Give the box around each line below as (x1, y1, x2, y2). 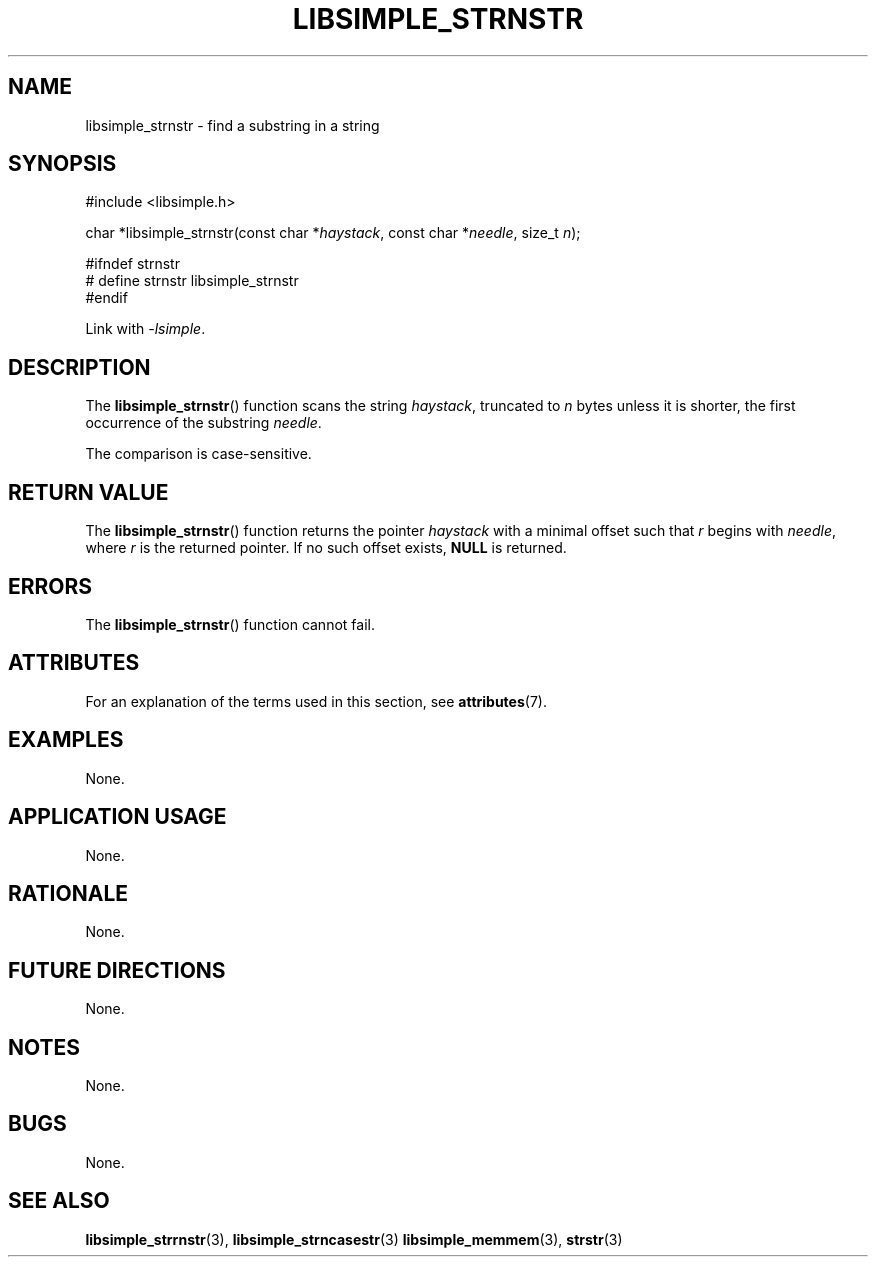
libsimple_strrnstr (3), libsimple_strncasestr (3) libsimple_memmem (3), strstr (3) (85, 1230, 623, 1248)
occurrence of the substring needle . (85, 414, 322, 432)
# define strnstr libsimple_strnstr (85, 272, 299, 290)
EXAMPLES (8, 727, 124, 753)
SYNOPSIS (8, 151, 117, 177)
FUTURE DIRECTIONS (8, 957, 226, 983)
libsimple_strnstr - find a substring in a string (85, 116, 380, 134)
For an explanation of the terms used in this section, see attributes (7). (85, 692, 547, 710)
